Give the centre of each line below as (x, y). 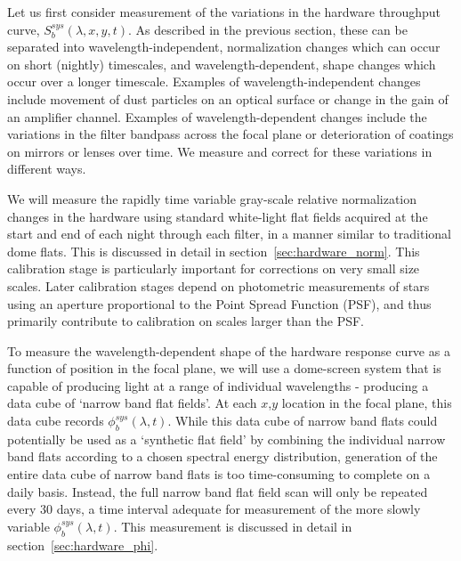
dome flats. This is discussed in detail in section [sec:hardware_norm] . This (214, 251)
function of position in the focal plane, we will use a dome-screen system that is (224, 368)
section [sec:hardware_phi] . (83, 545)
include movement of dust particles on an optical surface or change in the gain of (228, 98)
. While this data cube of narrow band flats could (303, 421)
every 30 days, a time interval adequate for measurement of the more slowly (214, 509)
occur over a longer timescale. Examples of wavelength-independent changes (214, 81)
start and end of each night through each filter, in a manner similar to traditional (229, 234)
